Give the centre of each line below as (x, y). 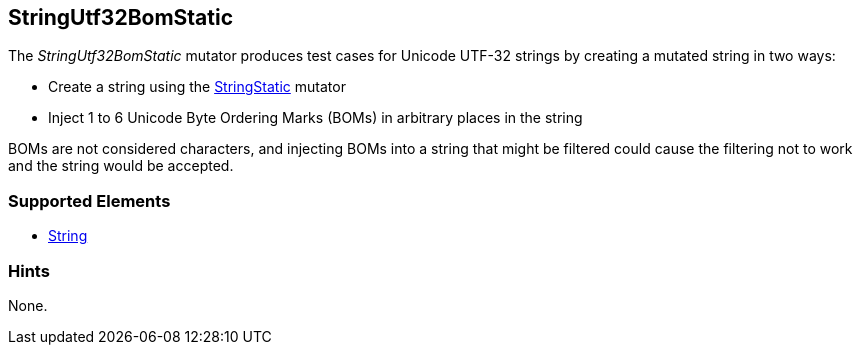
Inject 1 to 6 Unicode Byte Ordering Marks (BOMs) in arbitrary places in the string (315, 118)
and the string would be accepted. (121, 166)
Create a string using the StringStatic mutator (197, 87)
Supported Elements (89, 200)
